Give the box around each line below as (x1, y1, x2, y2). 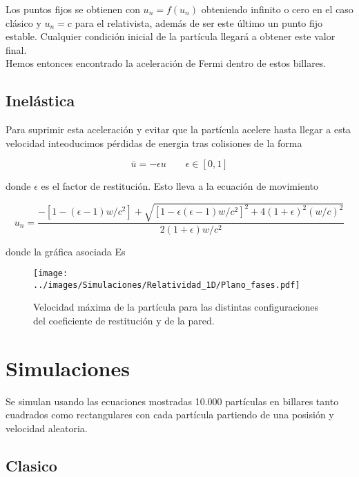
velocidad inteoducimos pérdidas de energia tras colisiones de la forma (6, 135, 302, 150)
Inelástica (6, 90, 75, 111)
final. (6, 42, 27, 57)
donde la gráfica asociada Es (6, 244, 126, 258)
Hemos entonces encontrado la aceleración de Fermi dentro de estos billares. (6, 56, 327, 70)
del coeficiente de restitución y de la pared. (33, 313, 215, 328)
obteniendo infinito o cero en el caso (201, 2, 353, 16)
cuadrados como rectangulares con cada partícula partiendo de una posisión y (6, 407, 334, 422)
